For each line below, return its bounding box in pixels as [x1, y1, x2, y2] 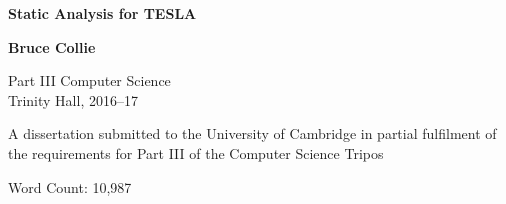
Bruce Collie [8, 36, 96, 57]
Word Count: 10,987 [8, 176, 132, 197]
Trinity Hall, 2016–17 [8, 89, 138, 110]
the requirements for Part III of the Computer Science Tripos [8, 142, 384, 163]
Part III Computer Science [8, 70, 171, 91]
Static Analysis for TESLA [8, 3, 197, 23]
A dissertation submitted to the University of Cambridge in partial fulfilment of [8, 123, 497, 144]
